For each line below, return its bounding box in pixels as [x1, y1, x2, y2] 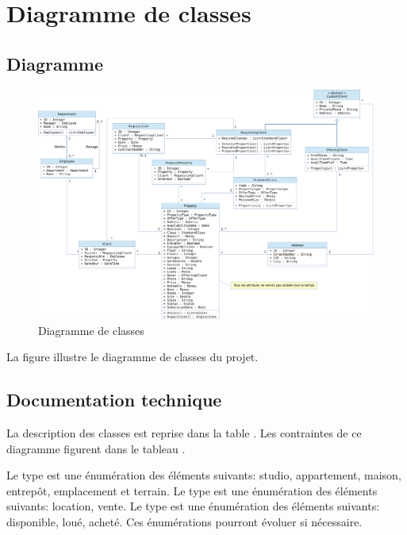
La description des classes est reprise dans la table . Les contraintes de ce [6, 424, 362, 441]
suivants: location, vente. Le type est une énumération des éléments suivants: [6, 498, 380, 514]
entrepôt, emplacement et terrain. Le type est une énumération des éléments [6, 482, 378, 498]
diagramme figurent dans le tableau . [6, 440, 186, 456]
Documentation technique [6, 387, 222, 412]
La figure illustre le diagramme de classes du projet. [6, 348, 259, 365]
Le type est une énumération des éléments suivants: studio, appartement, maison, [6, 467, 401, 483]
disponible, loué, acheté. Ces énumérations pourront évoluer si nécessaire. [6, 513, 363, 529]
